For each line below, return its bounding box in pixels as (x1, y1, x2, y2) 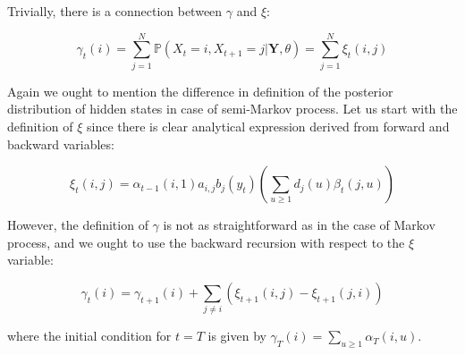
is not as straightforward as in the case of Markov (163, 216, 435, 234)
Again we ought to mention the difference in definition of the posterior (7, 81, 393, 100)
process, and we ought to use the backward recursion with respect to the (7, 232, 405, 251)
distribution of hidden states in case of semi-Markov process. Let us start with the (7, 99, 458, 118)
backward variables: (7, 134, 114, 153)
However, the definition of (7, 216, 148, 234)
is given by (207, 326, 266, 345)
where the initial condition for (7, 326, 172, 345)
